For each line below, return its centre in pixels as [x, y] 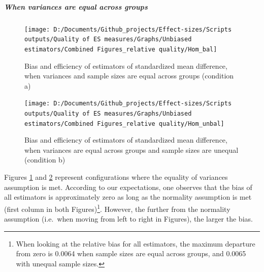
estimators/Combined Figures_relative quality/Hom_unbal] [124, 124]
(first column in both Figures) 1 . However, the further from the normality [117, 208]
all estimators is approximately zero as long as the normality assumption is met [128, 197]
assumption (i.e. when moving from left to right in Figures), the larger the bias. [128, 219]
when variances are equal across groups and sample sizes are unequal [131, 149]
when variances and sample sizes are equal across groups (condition [129, 76]
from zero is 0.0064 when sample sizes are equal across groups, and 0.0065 [131, 253]
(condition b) [45, 160]
